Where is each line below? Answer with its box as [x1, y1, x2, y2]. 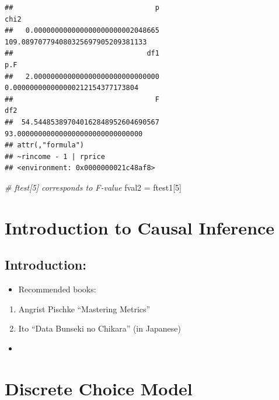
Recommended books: [18, 283, 96, 295]
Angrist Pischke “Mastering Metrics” [18, 302, 151, 315]
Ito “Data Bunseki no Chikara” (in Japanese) [18, 322, 181, 335]
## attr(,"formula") [5, 141, 85, 150]
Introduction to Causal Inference [5, 215, 275, 239]
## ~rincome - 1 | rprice [5, 152, 105, 161]
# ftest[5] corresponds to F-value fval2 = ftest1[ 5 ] [5, 181, 182, 193]
